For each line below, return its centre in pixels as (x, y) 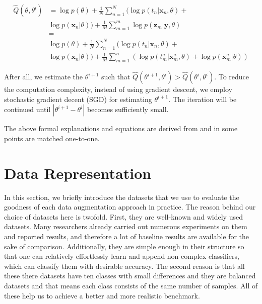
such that (116, 77)
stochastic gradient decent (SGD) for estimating (78, 99)
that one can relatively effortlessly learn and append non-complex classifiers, (122, 256)
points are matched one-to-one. (52, 138)
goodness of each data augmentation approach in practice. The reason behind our (130, 207)
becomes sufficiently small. (128, 109)
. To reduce (232, 77)
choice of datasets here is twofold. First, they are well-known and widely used (123, 216)
